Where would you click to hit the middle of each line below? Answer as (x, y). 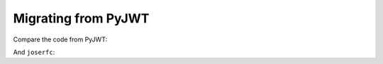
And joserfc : (34, 52)
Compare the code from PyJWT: (60, 39)
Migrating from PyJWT (81, 18)
